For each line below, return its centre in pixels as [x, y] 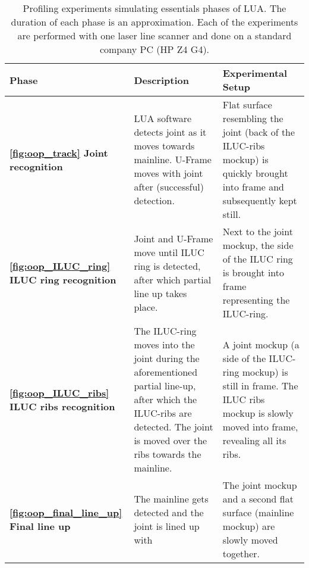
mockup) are [249, 526]
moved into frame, [260, 427]
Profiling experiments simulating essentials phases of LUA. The [154, 8]
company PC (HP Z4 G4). [154, 49]
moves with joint [168, 173]
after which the [165, 399]
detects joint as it [170, 132]
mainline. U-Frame [173, 159]
